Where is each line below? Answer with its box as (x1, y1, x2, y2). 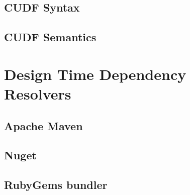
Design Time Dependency (4, 63, 186, 84)
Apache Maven (4, 118, 83, 133)
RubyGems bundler (4, 177, 108, 192)
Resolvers (4, 83, 71, 104)
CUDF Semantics (4, 29, 97, 45)
